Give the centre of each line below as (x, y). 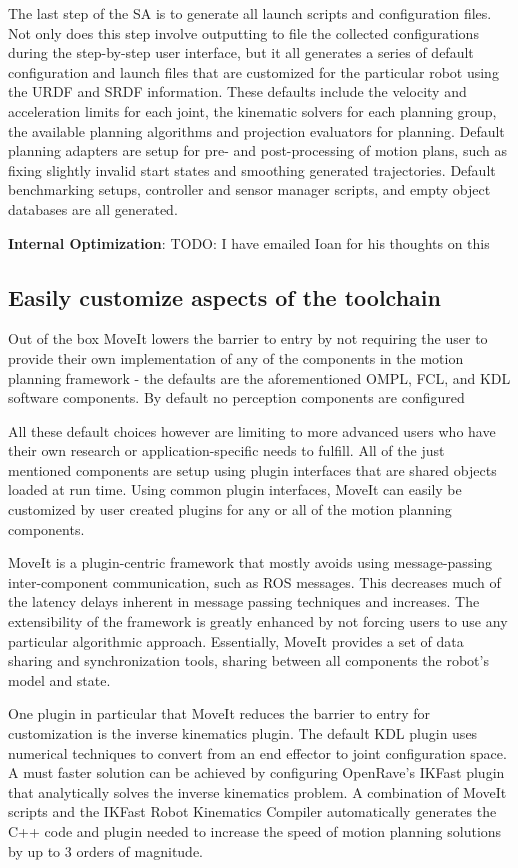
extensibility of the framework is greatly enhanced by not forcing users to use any (258, 621)
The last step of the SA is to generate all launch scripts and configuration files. (250, 13)
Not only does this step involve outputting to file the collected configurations (243, 32)
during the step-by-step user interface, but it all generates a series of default (241, 52)
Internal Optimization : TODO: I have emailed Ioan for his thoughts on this (249, 242)
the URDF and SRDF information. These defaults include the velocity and (237, 91)
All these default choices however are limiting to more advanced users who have (252, 430)
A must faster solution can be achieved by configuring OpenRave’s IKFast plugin (256, 772)
